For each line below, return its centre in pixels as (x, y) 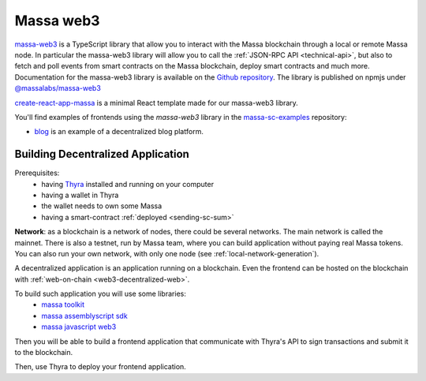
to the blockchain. (44, 353)
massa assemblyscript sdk (84, 316)
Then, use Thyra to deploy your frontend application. (101, 367)
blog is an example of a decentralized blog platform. (119, 132)
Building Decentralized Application (102, 154)
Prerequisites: (37, 173)
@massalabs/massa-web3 (58, 88)
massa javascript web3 (79, 327)
